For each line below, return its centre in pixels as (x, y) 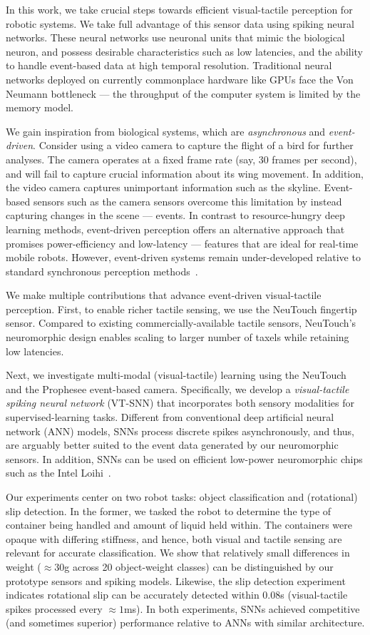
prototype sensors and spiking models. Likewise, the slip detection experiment (176, 580)
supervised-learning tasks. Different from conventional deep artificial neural (170, 417)
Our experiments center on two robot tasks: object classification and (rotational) (182, 497)
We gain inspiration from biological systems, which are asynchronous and (166, 131)
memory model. (40, 107)
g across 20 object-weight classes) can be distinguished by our (199, 566)
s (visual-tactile (314, 595)
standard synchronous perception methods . (102, 271)
